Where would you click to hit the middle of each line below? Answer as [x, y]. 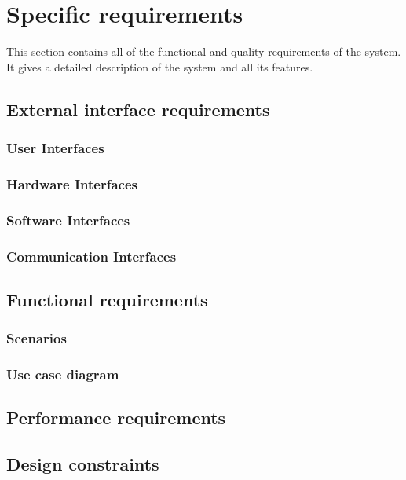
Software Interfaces [68, 220]
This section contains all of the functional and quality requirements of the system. [204, 51]
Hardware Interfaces [72, 183]
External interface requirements [138, 109]
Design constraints [83, 464]
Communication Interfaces [91, 256]
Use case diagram [63, 374]
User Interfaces [55, 148]
